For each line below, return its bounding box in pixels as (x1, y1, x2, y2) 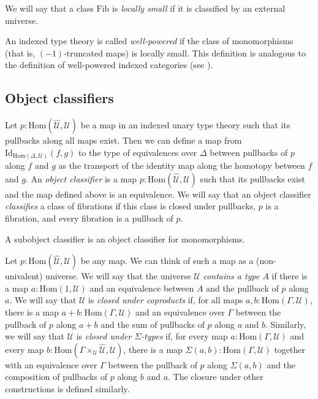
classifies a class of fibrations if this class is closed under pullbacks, (5, 199, 256, 212)
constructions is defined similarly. (5, 382, 130, 395)
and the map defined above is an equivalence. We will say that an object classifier (5, 187, 311, 200)
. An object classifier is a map (25, 172, 137, 185)
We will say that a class (5, 2, 94, 14)
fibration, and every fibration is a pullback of (5, 212, 173, 225)
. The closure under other (168, 370, 263, 383)
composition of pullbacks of (5, 370, 108, 383)
